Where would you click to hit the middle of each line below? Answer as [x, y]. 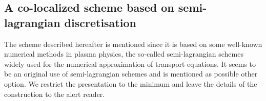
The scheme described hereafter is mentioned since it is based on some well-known [133, 44]
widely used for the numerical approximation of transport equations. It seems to [130, 64]
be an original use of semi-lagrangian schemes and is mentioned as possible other [131, 74]
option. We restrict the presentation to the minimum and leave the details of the [131, 83]
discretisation [100, 22]
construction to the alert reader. [55, 94]
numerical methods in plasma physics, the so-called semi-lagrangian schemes [124, 54]
